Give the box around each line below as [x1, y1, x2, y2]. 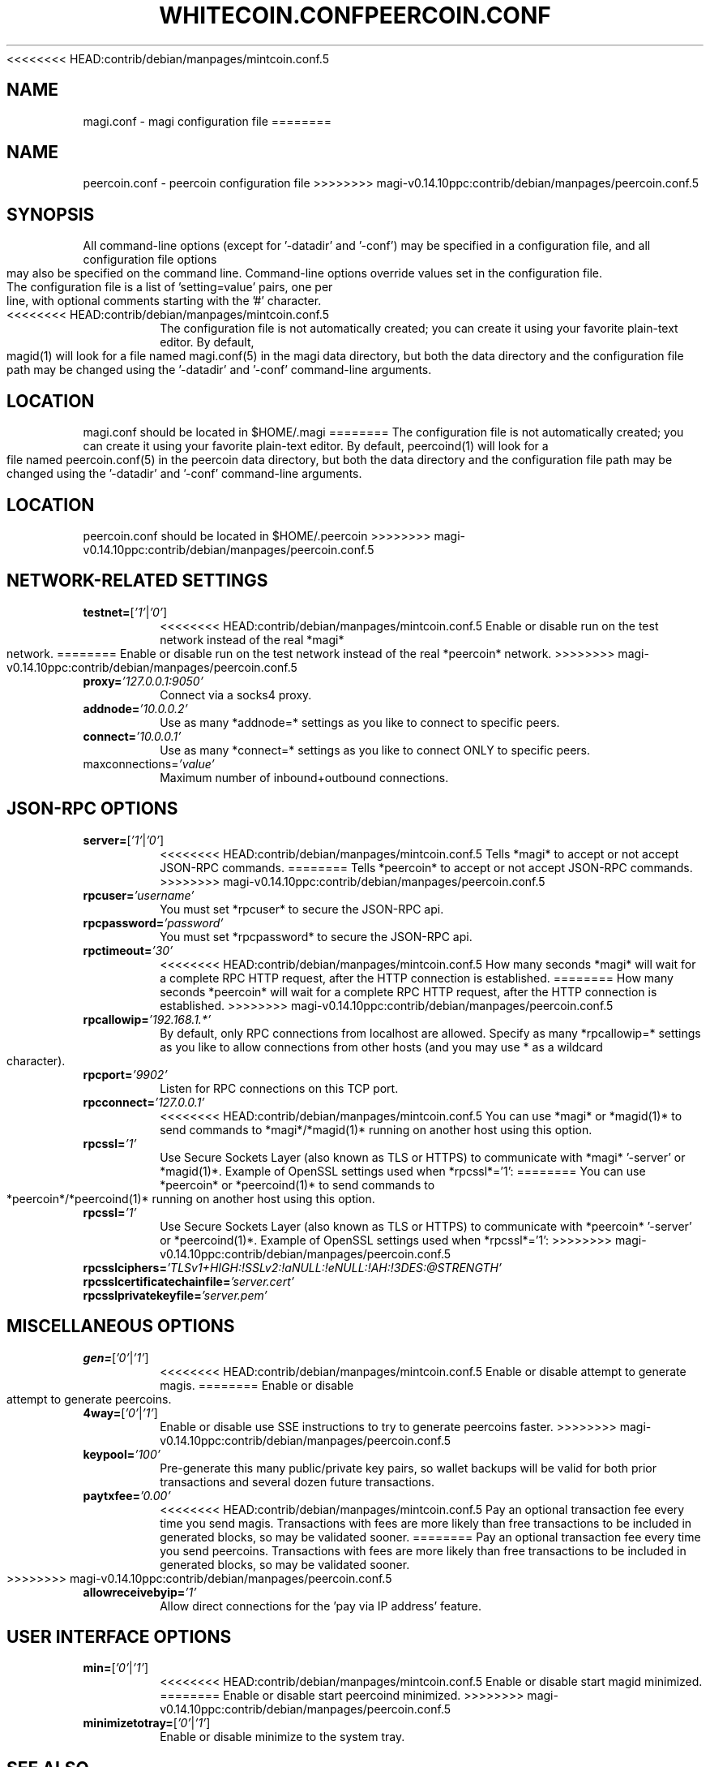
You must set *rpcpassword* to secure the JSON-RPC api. [160, 929, 473, 944]
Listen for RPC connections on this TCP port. [160, 1081, 399, 1095]
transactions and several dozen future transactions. [160, 1474, 434, 1489]
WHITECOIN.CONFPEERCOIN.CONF [159, 2, 551, 29]
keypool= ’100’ [83, 1447, 160, 1461]
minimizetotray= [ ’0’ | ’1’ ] [83, 1716, 211, 1730]
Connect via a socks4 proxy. [160, 687, 312, 702]
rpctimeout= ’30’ [83, 943, 173, 957]
